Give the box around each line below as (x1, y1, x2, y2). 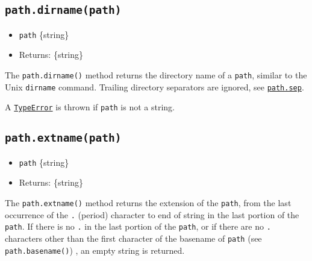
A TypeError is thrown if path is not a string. (5, 101, 175, 113)
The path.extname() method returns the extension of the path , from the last (5, 197, 292, 209)
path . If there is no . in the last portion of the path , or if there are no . (5, 220, 271, 233)
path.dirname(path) (5, 4, 122, 17)
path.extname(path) (5, 131, 122, 145)
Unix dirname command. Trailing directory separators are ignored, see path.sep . (5, 80, 304, 93)
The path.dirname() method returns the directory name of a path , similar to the (5, 69, 307, 81)
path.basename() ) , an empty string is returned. (5, 244, 185, 256)
